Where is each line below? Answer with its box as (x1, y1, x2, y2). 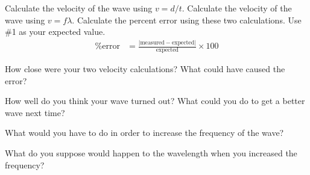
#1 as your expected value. (5, 25, 106, 38)
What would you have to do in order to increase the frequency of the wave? (5, 126, 284, 139)
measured (140, 39, 165, 46)
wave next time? (5, 106, 65, 118)
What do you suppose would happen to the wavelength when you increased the (5, 146, 297, 159)
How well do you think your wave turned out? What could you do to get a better (5, 94, 305, 107)
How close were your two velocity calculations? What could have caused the (5, 62, 285, 75)
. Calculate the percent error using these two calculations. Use (72, 13, 302, 26)
